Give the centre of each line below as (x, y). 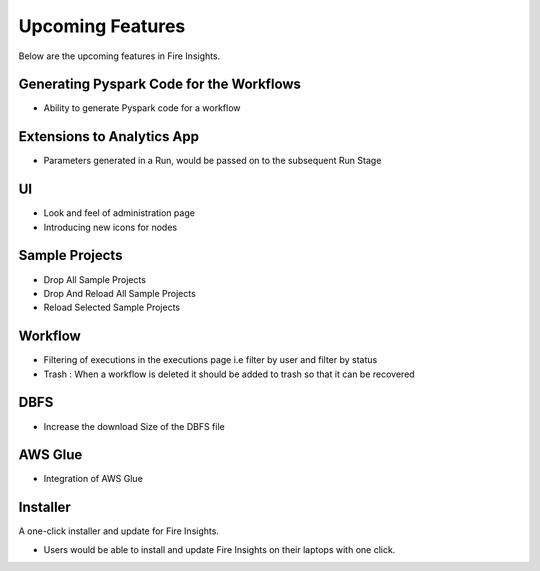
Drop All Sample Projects (95, 279)
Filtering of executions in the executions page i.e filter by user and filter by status (210, 360)
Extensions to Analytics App (109, 136)
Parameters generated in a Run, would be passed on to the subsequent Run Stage (212, 161)
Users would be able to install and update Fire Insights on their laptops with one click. (219, 549)
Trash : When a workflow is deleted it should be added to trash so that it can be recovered (229, 374)
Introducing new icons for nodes (110, 227)
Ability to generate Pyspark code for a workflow (142, 108)
